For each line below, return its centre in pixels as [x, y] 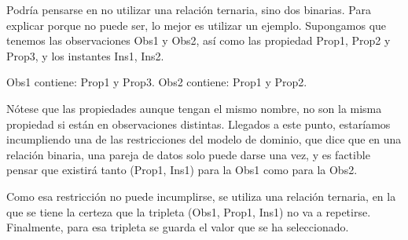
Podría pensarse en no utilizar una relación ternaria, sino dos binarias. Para [189, 9]
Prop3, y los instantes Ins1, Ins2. [85, 55]
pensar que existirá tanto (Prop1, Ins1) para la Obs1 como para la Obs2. [182, 170]
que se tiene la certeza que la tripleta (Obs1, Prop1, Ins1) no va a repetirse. [189, 211]
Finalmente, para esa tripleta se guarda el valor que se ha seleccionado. [178, 227]
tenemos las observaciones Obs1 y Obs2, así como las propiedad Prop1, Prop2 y [198, 40]
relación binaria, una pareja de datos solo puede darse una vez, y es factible [188, 154]
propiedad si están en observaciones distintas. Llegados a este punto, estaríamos [198, 124]
